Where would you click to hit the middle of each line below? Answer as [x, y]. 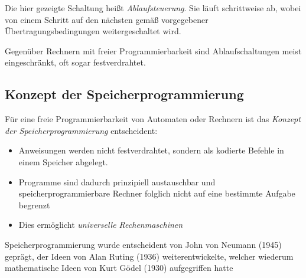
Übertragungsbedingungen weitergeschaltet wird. [93, 31]
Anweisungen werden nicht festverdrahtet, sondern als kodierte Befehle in [151, 150]
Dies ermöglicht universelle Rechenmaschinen [101, 225]
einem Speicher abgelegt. [63, 161]
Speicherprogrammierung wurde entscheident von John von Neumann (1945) [143, 244]
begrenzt [34, 205]
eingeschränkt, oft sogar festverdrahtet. [75, 62]
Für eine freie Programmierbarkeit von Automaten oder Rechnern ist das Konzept [153, 119]
